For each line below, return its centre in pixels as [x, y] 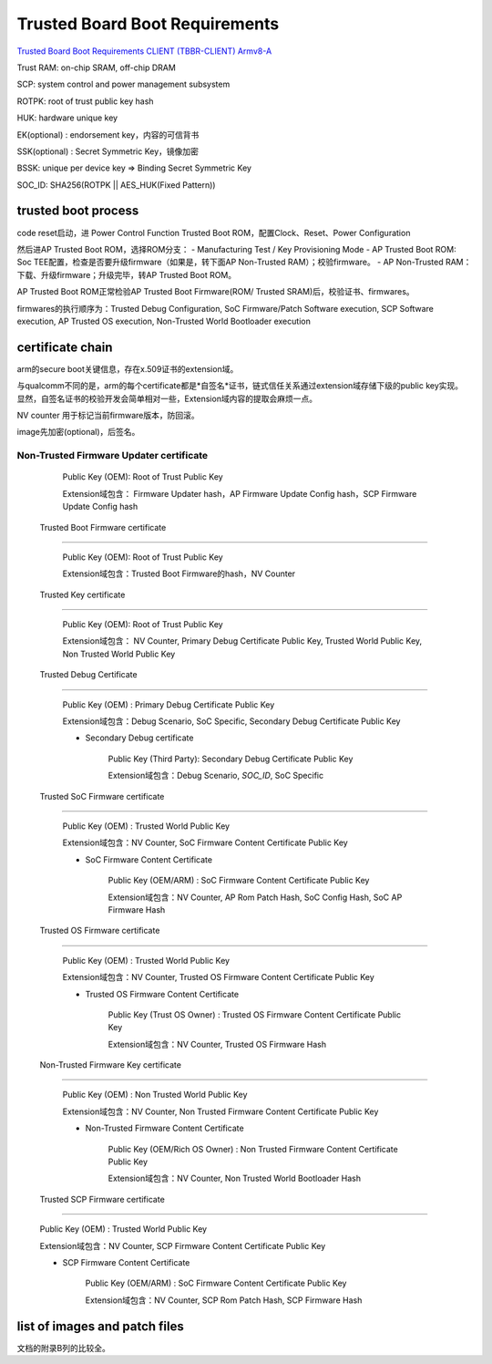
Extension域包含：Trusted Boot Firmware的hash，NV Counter [179, 573]
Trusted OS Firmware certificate [100, 931]
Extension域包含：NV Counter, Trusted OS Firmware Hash [217, 1044]
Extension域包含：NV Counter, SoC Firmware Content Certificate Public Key [205, 842]
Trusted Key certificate [82, 594]
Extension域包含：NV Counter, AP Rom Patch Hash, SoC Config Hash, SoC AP [255, 897]
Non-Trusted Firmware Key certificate [111, 1065]
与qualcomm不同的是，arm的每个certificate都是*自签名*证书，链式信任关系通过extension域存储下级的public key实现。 [240, 386]
